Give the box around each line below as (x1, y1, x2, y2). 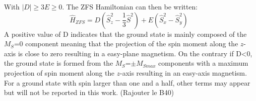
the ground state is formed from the (4, 58, 113, 68)
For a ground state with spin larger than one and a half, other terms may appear (4, 77, 251, 88)
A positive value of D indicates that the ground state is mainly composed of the (4, 28, 247, 39)
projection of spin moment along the (4, 67, 115, 78)
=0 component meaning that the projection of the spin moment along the (14, 38, 238, 49)
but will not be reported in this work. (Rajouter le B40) (4, 87, 174, 98)
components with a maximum (158, 58, 249, 68)
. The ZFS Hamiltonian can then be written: (62, 1, 198, 11)
